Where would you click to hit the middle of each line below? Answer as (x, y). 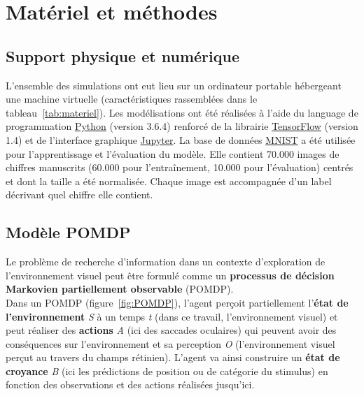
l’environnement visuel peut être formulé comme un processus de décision (170, 275)
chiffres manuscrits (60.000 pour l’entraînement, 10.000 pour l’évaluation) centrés (180, 167)
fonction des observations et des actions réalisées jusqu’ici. (130, 384)
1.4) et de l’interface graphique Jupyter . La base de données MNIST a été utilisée (181, 139)
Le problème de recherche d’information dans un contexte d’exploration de (166, 262)
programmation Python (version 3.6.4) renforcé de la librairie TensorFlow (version (182, 126)
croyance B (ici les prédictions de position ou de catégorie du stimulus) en (167, 371)
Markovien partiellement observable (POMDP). (120, 289)
